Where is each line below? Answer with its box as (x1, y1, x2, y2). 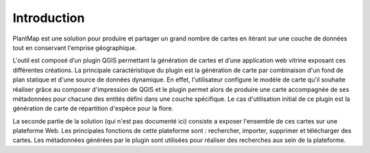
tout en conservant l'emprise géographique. (12, 43, 137, 51)
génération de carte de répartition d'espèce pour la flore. (12, 104, 174, 113)
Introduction (12, 10, 85, 25)
